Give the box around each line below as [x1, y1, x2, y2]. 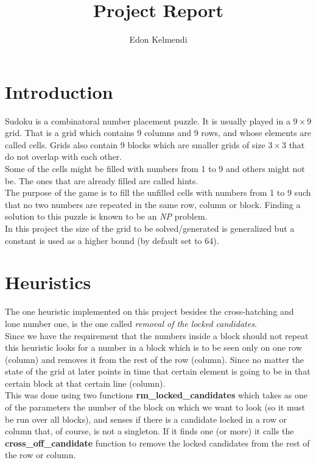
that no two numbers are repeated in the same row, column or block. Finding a [5, 198, 301, 210]
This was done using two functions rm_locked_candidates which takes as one [5, 389, 308, 401]
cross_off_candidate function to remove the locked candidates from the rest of [5, 436, 310, 449]
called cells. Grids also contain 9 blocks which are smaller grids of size [5, 138, 265, 151]
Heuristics [5, 270, 91, 295]
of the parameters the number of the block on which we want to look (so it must [5, 401, 306, 414]
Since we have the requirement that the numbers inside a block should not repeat [5, 329, 309, 342]
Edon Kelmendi [129, 33, 188, 46]
